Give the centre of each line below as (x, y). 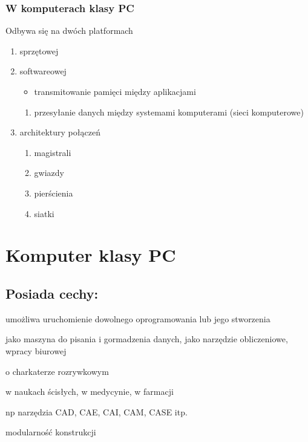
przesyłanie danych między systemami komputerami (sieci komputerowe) (169, 112)
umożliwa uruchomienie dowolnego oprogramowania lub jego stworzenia (138, 318)
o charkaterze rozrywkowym (57, 371)
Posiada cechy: (52, 293)
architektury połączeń (60, 132)
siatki (44, 213)
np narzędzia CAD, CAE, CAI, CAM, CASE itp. (97, 411)
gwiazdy (49, 173)
